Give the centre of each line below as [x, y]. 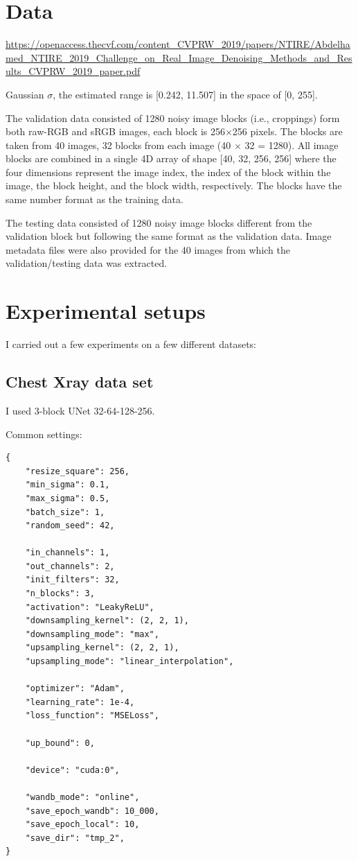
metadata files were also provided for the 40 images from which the [148, 249]
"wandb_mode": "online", [82, 797]
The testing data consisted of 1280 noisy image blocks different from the [159, 222]
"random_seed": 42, [70, 526]
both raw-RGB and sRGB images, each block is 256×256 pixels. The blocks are [174, 131]
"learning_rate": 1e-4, [80, 702]
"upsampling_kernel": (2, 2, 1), [102, 648]
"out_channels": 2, [70, 566]
